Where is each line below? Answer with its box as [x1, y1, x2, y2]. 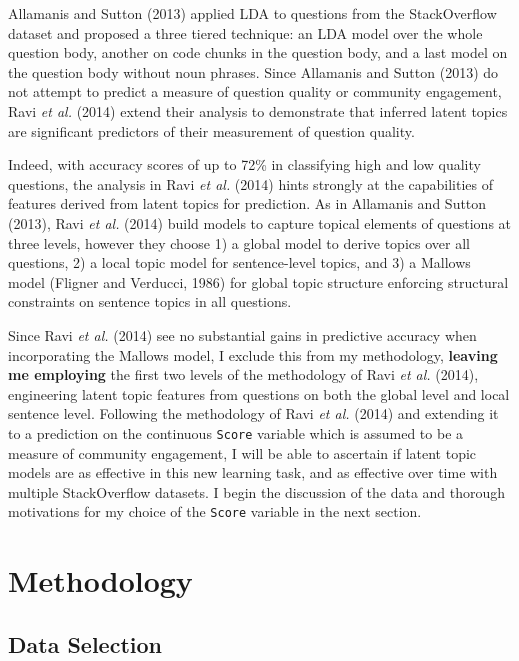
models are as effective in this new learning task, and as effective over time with [8, 462, 498, 483]
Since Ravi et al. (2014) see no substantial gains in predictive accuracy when [8, 324, 477, 345]
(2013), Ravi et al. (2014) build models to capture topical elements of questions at [8, 212, 512, 233]
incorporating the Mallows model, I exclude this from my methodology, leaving [8, 344, 498, 365]
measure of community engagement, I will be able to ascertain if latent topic [8, 442, 477, 463]
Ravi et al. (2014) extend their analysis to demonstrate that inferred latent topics [8, 100, 508, 121]
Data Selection [8, 628, 162, 659]
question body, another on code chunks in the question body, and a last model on [8, 42, 508, 63]
